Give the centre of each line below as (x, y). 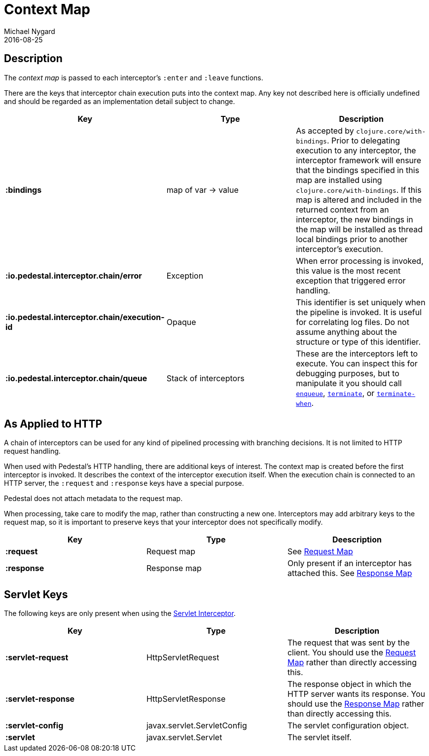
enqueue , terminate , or (335, 393)
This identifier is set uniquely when (361, 302)
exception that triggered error (351, 280)
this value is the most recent (348, 270)
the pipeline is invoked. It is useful (359, 312)
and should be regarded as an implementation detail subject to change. (120, 101)
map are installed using (339, 180)
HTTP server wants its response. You (356, 694)
